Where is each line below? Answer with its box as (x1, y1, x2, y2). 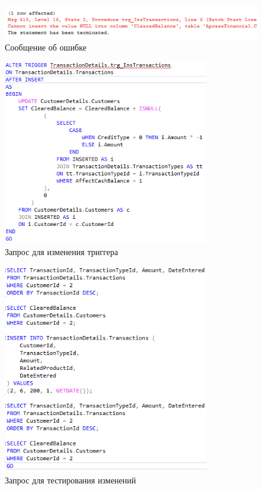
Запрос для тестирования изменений (5, 473, 136, 486)
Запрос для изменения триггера (5, 245, 118, 257)
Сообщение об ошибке (5, 41, 87, 54)
